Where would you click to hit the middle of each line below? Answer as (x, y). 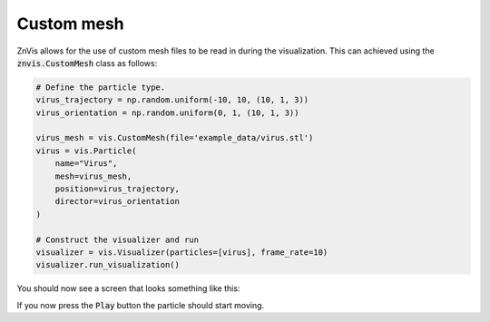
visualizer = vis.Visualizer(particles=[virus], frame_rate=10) (182, 253)
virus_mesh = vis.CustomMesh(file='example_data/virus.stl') (175, 138)
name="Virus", (86, 164)
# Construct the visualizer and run (118, 239)
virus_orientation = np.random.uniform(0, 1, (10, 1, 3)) (167, 112)
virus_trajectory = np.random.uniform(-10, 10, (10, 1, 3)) (172, 100)
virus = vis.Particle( (86, 151)
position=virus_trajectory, (118, 189)
